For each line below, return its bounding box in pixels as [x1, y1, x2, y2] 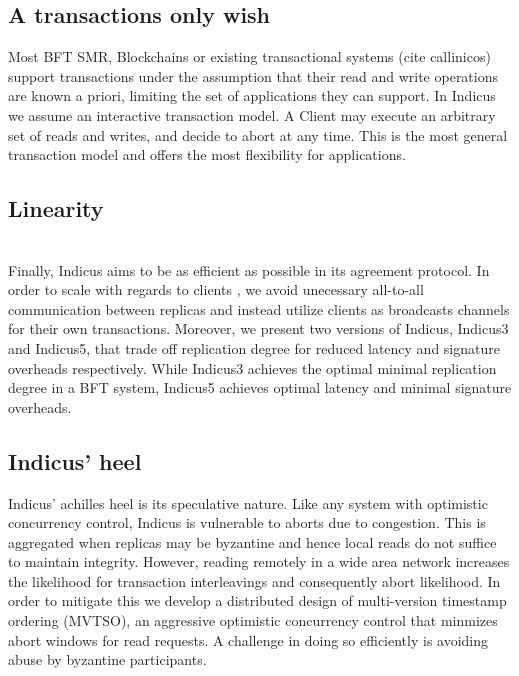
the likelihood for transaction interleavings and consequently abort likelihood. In [8, 570, 501, 591]
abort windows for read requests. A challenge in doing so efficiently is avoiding [8, 629, 489, 650]
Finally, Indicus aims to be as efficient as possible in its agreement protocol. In [8, 259, 490, 280]
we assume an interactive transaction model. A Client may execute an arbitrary [8, 104, 496, 125]
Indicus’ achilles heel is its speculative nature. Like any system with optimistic [8, 492, 488, 513]
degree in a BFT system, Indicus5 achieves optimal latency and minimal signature [8, 377, 512, 398]
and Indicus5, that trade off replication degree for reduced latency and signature [8, 337, 500, 358]
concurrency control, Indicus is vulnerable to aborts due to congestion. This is [8, 512, 486, 533]
